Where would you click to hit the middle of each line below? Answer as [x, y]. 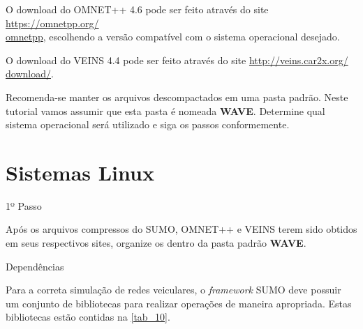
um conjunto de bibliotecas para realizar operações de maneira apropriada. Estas [179, 303]
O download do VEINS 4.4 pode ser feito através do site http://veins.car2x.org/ [177, 60]
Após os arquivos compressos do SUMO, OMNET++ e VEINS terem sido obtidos [181, 229]
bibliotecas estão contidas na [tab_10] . [88, 317]
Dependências [35, 266]
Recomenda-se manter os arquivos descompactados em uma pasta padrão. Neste [177, 97]
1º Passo [24, 205]
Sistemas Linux [80, 172]
